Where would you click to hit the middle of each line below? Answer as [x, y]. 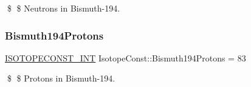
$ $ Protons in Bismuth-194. [61, 78]
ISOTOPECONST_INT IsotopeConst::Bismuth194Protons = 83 [125, 57]
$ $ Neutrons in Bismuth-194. [64, 8]
